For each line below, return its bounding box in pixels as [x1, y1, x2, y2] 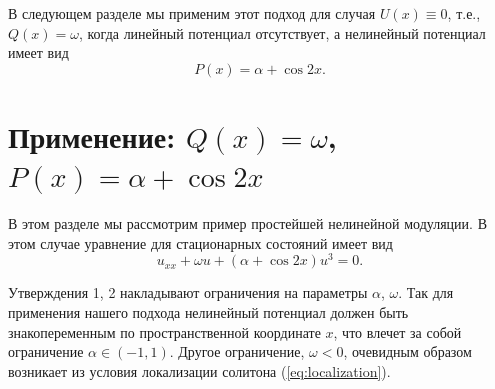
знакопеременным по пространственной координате [8, 321, 321, 342]
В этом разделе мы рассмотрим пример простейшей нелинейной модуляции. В [8, 213, 487, 234]
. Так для [398, 282, 454, 303]
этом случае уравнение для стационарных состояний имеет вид [8, 232, 393, 253]
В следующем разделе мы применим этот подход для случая [8, 3, 376, 23]
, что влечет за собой [333, 321, 462, 342]
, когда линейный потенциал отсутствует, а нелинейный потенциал [78, 22, 486, 43]
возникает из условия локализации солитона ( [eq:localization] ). [8, 360, 391, 381]
